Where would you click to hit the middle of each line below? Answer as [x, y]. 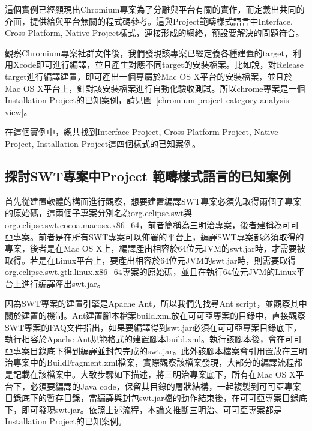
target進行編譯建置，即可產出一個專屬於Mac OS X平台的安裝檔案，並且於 [149, 76]
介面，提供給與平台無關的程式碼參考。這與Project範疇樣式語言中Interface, [149, 21]
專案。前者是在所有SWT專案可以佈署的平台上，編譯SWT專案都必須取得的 [158, 236]
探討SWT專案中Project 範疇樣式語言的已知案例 [148, 176]
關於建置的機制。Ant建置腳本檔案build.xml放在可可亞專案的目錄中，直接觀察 [155, 315]
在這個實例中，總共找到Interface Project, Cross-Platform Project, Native [142, 132]
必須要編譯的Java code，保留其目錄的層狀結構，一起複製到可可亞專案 [165, 386]
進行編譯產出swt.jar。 [63, 283]
